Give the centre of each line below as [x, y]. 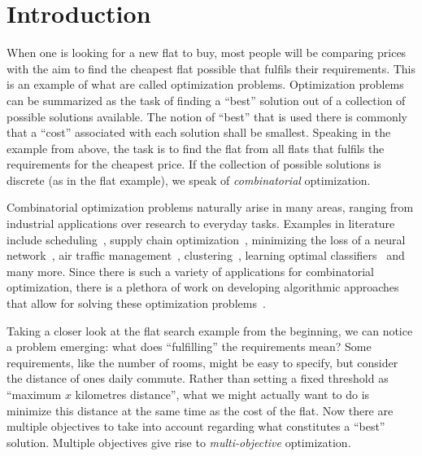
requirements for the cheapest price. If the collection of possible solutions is [194, 164]
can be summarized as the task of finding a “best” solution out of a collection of [206, 100]
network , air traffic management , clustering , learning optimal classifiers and [206, 255]
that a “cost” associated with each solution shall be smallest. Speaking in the [199, 132]
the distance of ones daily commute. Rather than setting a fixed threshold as [198, 378]
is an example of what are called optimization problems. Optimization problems [205, 84]
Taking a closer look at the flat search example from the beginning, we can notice [210, 330]
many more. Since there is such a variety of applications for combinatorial [190, 271]
